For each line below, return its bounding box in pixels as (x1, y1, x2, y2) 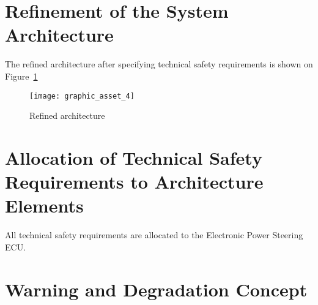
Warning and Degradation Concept (5, 276, 308, 301)
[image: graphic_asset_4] (29, 91, 135, 100)
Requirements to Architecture (5, 169, 264, 194)
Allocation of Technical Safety (5, 145, 262, 170)
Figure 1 (5, 69, 38, 82)
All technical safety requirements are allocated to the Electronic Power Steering (5, 228, 303, 241)
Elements (5, 193, 84, 218)
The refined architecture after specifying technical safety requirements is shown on (5, 58, 313, 70)
